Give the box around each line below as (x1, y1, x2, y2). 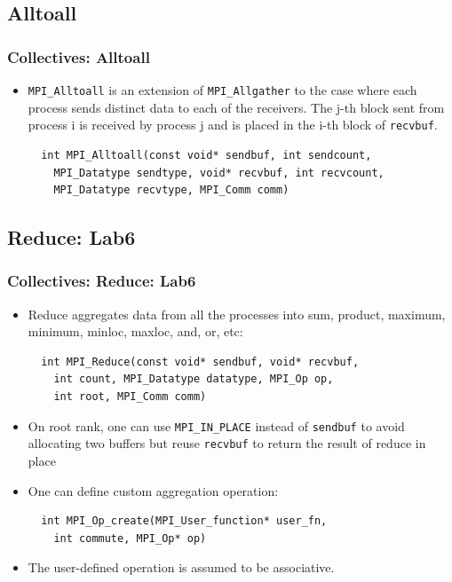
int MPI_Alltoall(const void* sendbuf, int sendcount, (41, 148, 372, 161)
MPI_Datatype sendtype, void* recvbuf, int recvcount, (53, 166, 385, 179)
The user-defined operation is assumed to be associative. (28, 558, 335, 577)
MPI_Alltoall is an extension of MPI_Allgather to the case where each (28, 81, 417, 98)
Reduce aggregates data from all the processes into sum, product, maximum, (28, 304, 446, 323)
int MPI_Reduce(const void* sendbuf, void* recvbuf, (41, 355, 360, 368)
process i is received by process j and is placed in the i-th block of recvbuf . (28, 115, 438, 134)
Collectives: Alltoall (7, 45, 150, 67)
